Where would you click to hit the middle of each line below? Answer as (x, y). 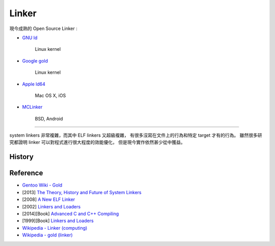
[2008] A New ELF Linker (49, 199)
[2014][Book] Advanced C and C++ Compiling (71, 213)
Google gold (35, 60)
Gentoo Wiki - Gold (42, 185)
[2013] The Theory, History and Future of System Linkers (82, 192)
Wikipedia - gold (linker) (48, 235)
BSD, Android (49, 118)
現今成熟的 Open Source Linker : (43, 28)
